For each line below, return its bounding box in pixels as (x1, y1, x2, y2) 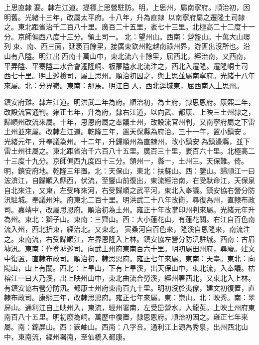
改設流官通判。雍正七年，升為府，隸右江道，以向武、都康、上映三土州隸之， (4, 106, 255, 117)
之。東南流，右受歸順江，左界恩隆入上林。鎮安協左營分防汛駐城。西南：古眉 (4, 233, 255, 244)
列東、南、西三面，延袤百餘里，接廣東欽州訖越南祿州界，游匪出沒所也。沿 (4, 41, 250, 51)
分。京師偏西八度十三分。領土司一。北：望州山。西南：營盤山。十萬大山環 (4, 31, 250, 41)
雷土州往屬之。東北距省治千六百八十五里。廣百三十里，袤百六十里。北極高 (4, 146, 248, 156)
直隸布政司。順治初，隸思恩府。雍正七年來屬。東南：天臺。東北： (31, 253, 248, 263)
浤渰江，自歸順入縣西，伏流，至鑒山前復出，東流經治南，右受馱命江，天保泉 (4, 175, 255, 185)
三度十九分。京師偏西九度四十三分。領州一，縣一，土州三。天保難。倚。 (10, 155, 248, 166)
